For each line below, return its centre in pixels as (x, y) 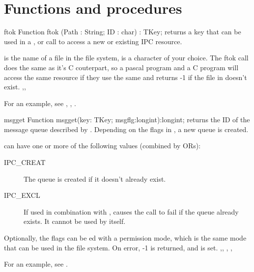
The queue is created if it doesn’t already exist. (95, 178)
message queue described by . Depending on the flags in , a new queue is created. (126, 129)
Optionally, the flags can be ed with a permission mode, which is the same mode (125, 238)
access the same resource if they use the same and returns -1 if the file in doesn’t (126, 77)
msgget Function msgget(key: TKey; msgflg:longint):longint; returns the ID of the (127, 120)
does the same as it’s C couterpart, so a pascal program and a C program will (121, 67)
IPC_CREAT (25, 162)
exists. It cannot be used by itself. (75, 221)
